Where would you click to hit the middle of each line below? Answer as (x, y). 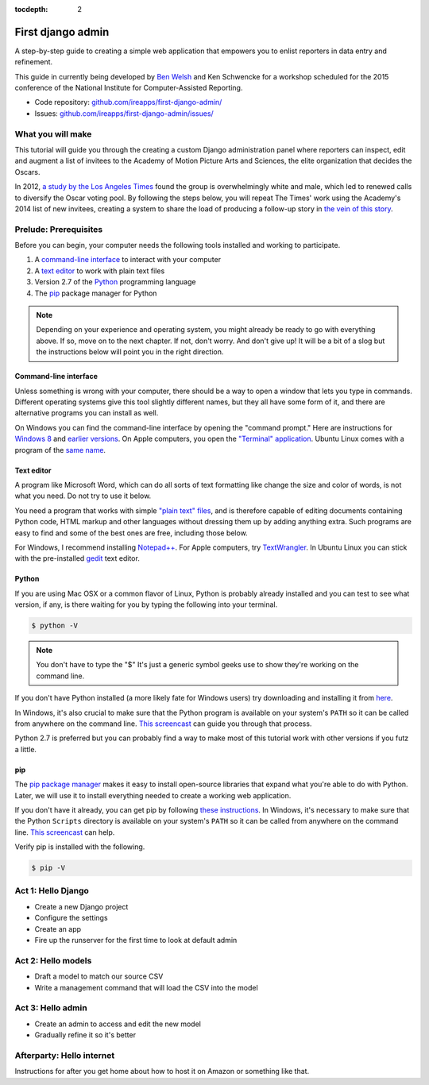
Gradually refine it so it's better (85, 1035)
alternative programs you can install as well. (87, 413)
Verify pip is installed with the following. (80, 847)
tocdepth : (31, 9)
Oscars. (27, 172)
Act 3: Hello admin (51, 1008)
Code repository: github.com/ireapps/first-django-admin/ (128, 102)
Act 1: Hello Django (52, 891)
